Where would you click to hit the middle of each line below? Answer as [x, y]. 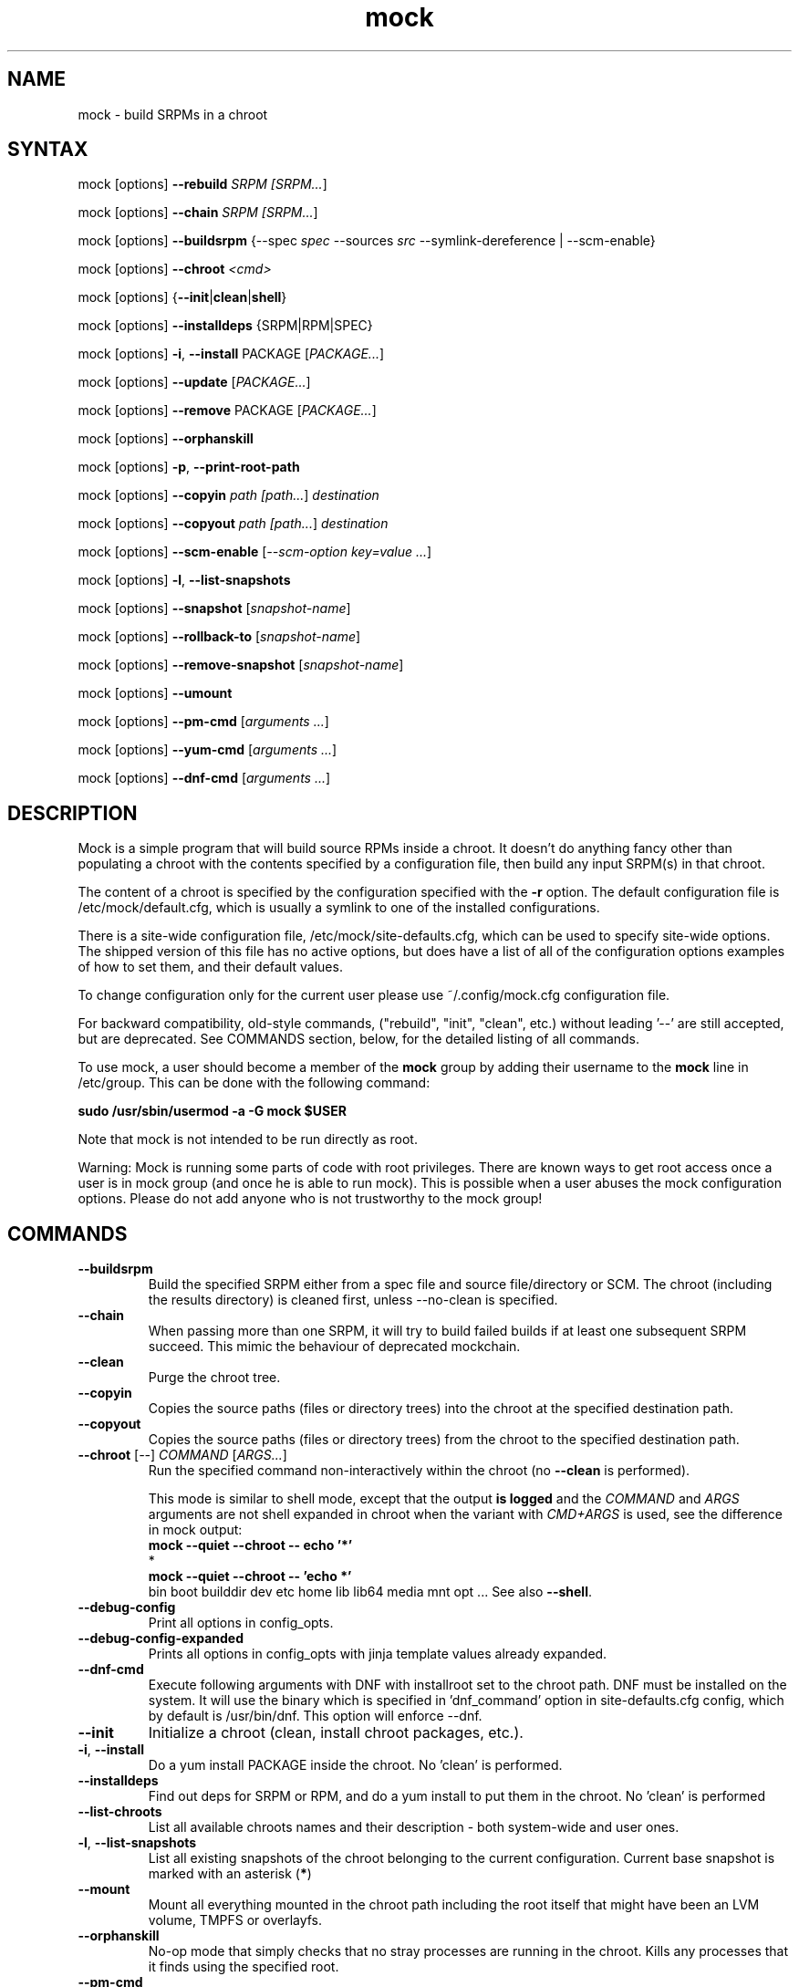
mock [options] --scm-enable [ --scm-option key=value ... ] [255, 552]
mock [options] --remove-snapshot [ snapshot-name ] [241, 665]
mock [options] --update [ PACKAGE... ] [194, 382]
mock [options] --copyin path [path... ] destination [228, 495]
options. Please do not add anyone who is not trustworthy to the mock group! [310, 1199]
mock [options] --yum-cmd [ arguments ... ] [208, 750]
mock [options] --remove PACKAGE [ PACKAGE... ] [227, 411]
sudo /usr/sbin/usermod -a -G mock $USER [212, 1111]
